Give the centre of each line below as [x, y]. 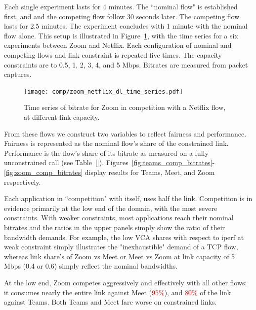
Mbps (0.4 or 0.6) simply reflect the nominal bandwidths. [91, 266]
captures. [18, 74]
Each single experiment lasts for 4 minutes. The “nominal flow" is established [121, 6]
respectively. [22, 182]
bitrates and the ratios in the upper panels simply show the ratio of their [115, 227]
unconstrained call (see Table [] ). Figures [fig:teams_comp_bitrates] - [109, 162]
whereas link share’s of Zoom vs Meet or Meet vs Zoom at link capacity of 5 [120, 256]
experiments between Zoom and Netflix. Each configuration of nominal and [118, 45]
